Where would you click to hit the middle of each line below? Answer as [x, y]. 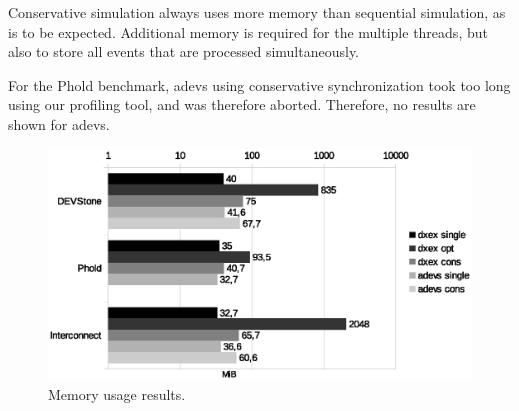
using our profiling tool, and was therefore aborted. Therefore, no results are [242, 104]
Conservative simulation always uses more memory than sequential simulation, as [257, 12]
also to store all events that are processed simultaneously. [184, 51]
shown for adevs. [59, 123]
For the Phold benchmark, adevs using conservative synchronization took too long [259, 84]
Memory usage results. [117, 393]
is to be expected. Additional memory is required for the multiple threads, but [248, 31]
